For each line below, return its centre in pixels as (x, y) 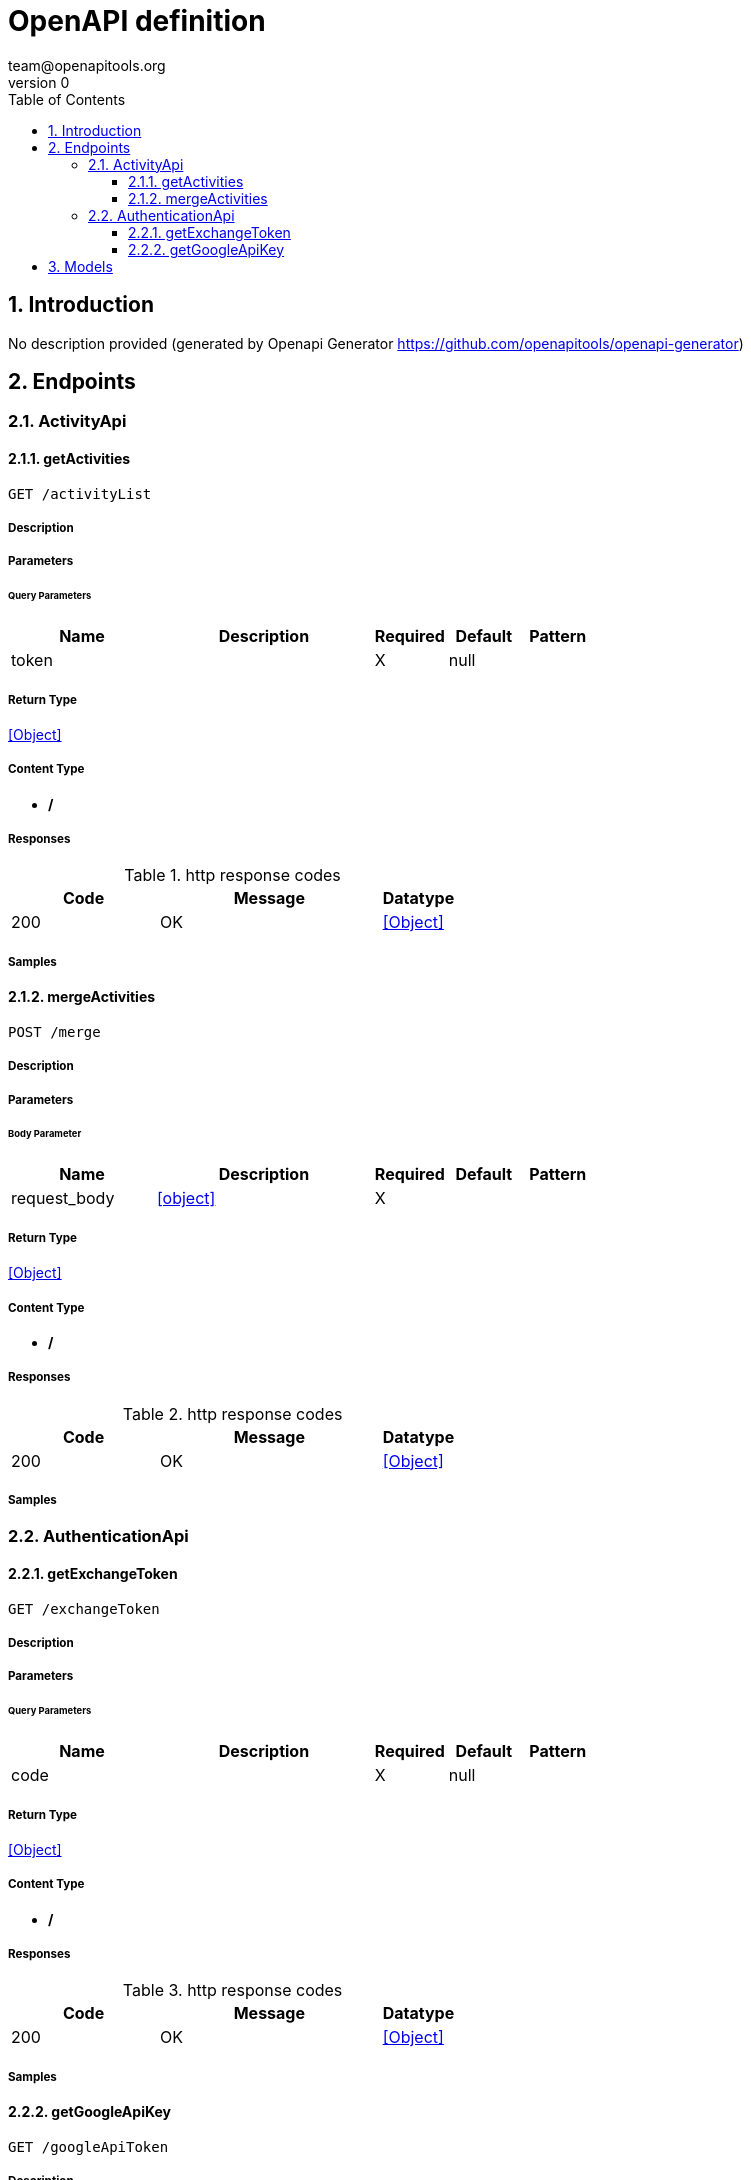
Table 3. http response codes (232, 1990)
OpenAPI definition (137, 21)
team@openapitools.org (87, 65)
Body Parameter (45, 1134)
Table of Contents (67, 99)
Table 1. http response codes (232, 875)
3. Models (80, 266)
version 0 (39, 82)
